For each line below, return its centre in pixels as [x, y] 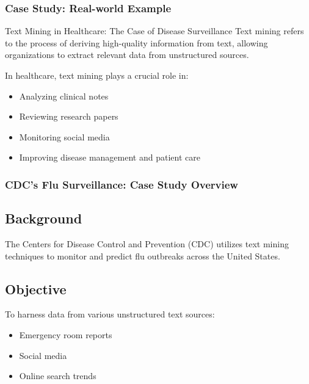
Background [44, 218]
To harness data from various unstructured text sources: [110, 314]
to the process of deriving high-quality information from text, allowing [136, 42]
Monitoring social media [64, 136]
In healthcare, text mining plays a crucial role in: [97, 75]
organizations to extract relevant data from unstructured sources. [127, 55]
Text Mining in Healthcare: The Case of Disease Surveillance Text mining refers [154, 31]
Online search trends [58, 376]
